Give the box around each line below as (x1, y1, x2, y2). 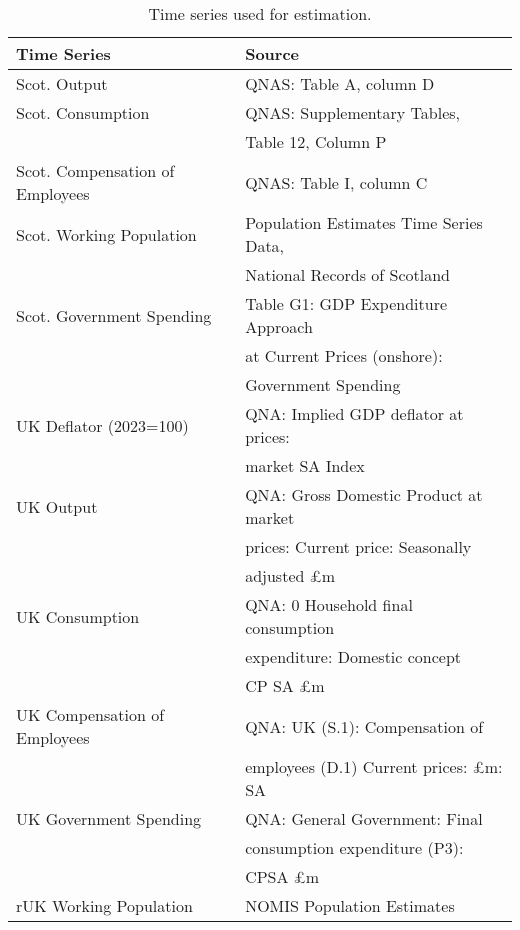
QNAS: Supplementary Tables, (245, 101, 461, 124)
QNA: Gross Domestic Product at (245, 483, 483, 506)
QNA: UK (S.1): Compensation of (245, 714, 484, 738)
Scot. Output (16, 72, 108, 95)
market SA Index (245, 454, 365, 477)
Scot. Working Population (16, 222, 197, 246)
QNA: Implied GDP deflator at (245, 402, 464, 425)
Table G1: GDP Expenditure (245, 292, 448, 315)
